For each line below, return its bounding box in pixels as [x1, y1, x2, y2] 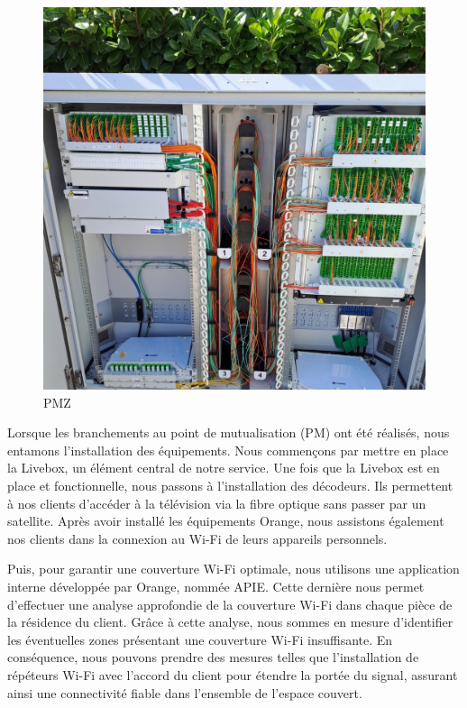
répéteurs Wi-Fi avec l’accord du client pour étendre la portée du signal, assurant [7, 665, 458, 684]
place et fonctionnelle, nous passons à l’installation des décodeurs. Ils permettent [7, 475, 453, 494]
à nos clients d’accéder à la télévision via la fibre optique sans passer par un [7, 493, 426, 512]
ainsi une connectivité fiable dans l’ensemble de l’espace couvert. [7, 683, 362, 702]
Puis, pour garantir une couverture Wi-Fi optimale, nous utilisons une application [7, 559, 460, 578]
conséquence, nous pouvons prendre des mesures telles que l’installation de [7, 648, 419, 667]
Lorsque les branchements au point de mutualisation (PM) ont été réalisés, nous [7, 423, 450, 442]
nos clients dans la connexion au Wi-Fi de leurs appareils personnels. [7, 529, 388, 547]
